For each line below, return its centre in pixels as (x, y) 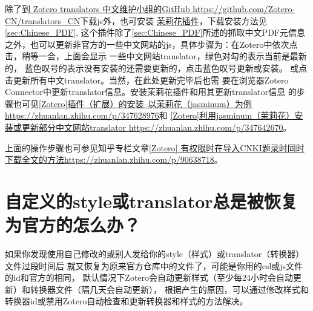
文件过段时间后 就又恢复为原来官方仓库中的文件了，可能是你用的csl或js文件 (154, 265)
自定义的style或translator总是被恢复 (151, 201)
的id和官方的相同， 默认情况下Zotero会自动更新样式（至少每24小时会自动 (149, 277)
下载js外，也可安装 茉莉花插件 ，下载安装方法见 (173, 20)
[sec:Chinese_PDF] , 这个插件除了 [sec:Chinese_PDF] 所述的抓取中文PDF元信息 (155, 32)
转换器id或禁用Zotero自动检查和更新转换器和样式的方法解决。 (127, 301)
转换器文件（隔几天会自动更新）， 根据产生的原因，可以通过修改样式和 (169, 289)
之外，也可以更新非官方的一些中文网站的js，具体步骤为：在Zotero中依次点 (151, 44)
